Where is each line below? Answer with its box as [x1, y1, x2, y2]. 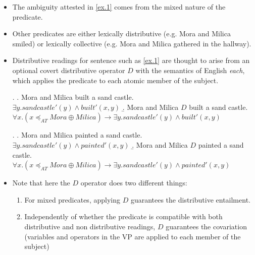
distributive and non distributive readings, [24, 221, 156, 231]
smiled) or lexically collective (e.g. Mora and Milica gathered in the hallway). [12, 38, 251, 48]
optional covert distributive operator [12, 65, 125, 75]
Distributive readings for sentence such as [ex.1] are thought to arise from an [12, 55, 250, 66]
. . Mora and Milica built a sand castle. [12, 92, 134, 102]
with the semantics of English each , [135, 65, 245, 75]
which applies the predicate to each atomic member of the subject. [12, 75, 219, 85]
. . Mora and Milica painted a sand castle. [12, 130, 142, 140]
